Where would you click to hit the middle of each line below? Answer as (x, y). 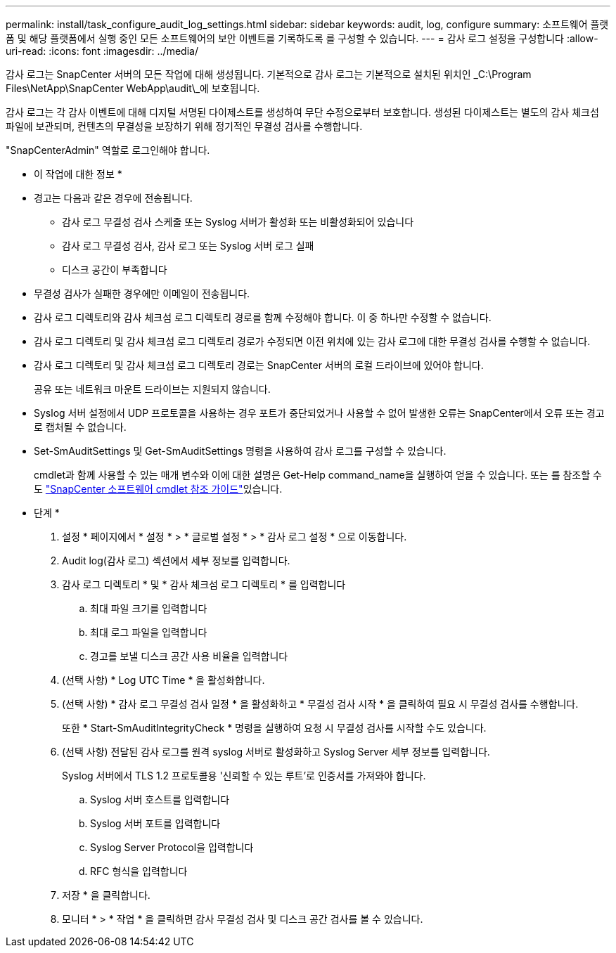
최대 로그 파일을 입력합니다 (149, 632)
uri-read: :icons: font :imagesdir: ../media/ (102, 51)
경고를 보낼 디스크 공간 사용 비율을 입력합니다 (189, 656)
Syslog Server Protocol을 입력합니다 (172, 847)
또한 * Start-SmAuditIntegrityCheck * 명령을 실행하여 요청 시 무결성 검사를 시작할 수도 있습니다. (274, 728)
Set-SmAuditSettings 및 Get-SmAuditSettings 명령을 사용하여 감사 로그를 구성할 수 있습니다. (240, 451)
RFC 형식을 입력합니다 (139, 871)
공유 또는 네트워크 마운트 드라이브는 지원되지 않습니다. (152, 389)
